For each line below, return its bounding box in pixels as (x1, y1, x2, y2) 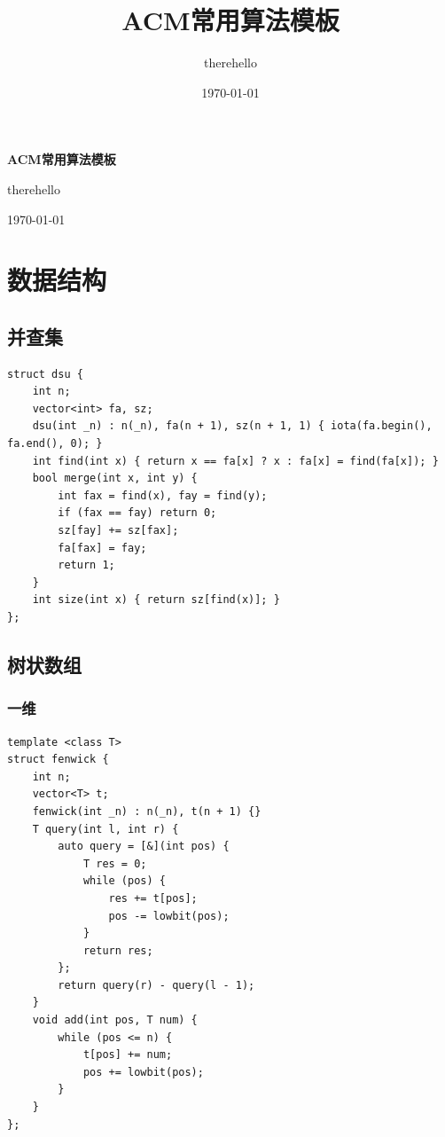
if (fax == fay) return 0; (58, 506, 217, 520)
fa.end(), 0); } (7, 437, 103, 451)
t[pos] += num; (82, 1048, 173, 1062)
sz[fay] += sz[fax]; (58, 524, 179, 537)
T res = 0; (82, 857, 147, 870)
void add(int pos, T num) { (32, 1014, 198, 1027)
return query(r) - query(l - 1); (58, 978, 255, 992)
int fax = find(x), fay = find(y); (58, 489, 268, 502)
